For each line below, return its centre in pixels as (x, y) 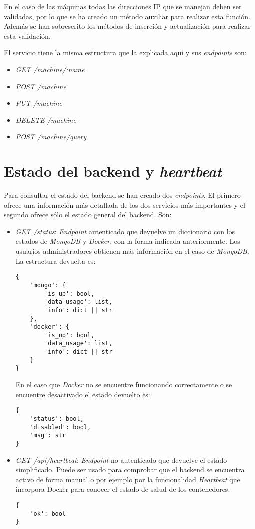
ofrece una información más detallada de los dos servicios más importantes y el (125, 204)
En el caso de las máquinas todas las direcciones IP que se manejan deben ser (123, 6)
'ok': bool (48, 514)
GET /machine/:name (50, 69)
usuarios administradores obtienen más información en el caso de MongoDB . (132, 251)
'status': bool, (57, 419)
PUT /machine (39, 103)
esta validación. (27, 35)
